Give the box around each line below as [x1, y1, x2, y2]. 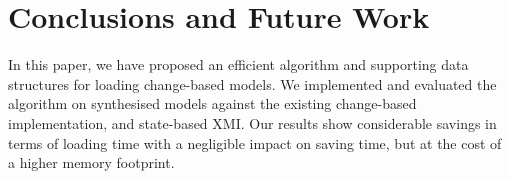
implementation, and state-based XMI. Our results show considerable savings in [8, 112, 497, 133]
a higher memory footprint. [8, 152, 175, 173]
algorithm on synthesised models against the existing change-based [8, 93, 417, 114]
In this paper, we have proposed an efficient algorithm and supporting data [8, 54, 469, 75]
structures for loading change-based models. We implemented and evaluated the [8, 73, 497, 94]
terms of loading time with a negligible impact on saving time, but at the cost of [8, 132, 502, 153]
